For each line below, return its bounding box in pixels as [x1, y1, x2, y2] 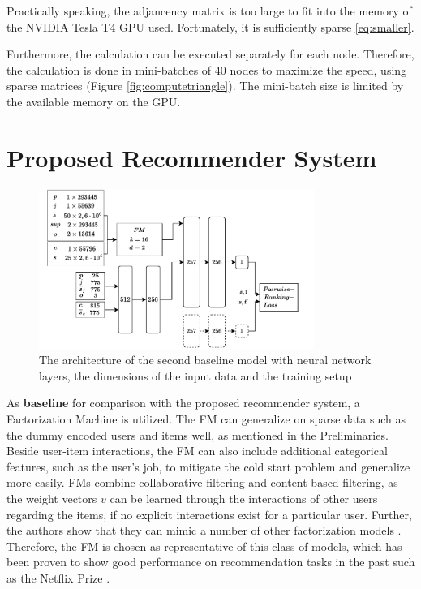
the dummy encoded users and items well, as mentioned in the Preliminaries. [6, 426, 389, 443]
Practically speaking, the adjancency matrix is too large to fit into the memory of [6, 2, 412, 19]
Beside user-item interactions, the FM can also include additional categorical [6, 442, 388, 459]
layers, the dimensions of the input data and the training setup [39, 367, 352, 384]
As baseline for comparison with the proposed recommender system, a [6, 394, 360, 411]
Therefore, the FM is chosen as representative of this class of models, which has [6, 537, 402, 554]
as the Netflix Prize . [6, 569, 110, 586]
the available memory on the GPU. [6, 92, 181, 110]
